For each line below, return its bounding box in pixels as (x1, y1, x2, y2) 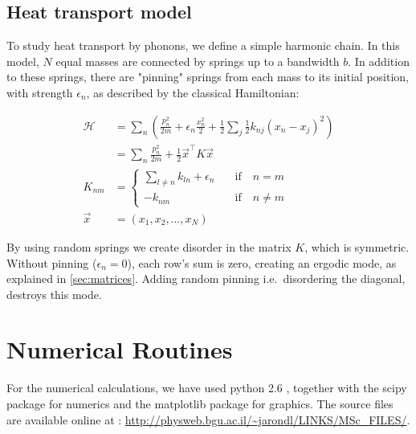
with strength (6, 84, 73, 100)
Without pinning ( (6, 254, 97, 271)
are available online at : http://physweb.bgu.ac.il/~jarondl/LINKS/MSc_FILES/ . (6, 411, 410, 428)
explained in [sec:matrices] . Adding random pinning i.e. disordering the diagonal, (6, 270, 406, 287)
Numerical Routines (6, 333, 233, 366)
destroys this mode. (6, 285, 102, 302)
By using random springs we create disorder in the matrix (6, 238, 292, 255)
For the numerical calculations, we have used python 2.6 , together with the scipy (6, 379, 407, 396)
